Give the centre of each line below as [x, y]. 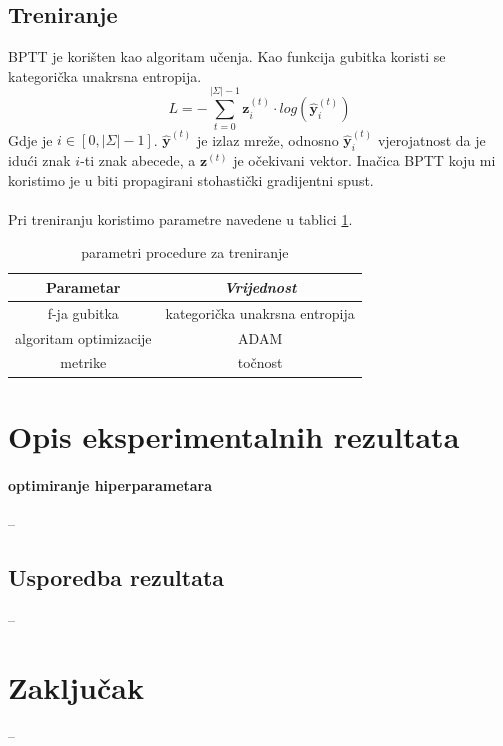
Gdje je [30, 139]
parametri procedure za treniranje [185, 252]
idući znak [39, 159]
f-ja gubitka [83, 312]
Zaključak [76, 687]
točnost [260, 362]
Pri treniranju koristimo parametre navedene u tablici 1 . [180, 218]
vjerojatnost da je [431, 139]
